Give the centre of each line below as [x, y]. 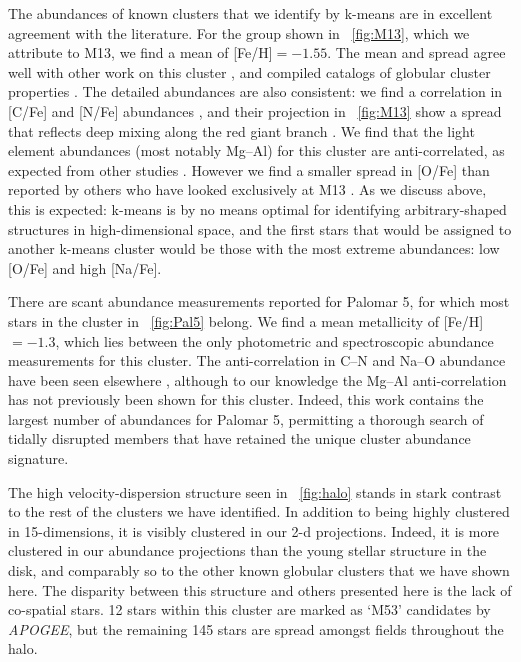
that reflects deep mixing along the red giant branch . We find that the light [241, 130]
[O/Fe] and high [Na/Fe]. [85, 267]
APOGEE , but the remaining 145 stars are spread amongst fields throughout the [256, 628]
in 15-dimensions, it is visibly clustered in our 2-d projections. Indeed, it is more [254, 530]
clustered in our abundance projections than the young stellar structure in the [247, 550]
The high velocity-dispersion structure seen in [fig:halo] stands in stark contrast [255, 491]
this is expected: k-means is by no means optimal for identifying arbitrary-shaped [257, 208]
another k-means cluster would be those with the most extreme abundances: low [254, 248]
